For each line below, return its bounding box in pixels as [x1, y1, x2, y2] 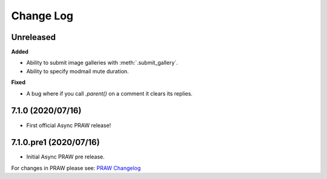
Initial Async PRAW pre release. [26, 153, 105, 160]
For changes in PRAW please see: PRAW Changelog [11, 164, 141, 172]
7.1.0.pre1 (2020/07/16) [11, 137, 100, 148]
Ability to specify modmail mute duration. [26, 67, 130, 75]
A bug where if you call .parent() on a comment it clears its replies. [26, 89, 193, 97]
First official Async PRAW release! [26, 122, 111, 129]
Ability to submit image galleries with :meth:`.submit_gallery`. [26, 59, 178, 67]
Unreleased [11, 32, 56, 42]
